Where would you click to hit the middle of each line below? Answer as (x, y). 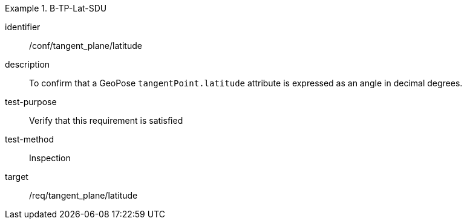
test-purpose (31, 102)
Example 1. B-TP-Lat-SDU (56, 8)
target (17, 177)
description (28, 64)
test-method (29, 139)
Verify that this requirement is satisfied (106, 120)
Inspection (50, 158)
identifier (23, 27)
